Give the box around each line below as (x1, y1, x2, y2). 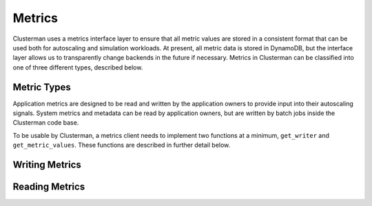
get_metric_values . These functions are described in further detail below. (12, 141, 231, 150)
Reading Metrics (12, 181, 85, 193)
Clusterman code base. (12, 119, 79, 127)
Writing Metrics (12, 159, 82, 170)
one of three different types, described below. (12, 63, 143, 72)
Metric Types (12, 81, 72, 93)
